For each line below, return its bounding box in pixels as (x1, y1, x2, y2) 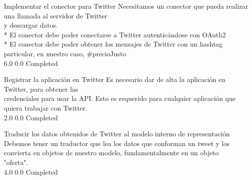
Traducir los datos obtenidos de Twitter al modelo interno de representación (4, 129, 230, 139)
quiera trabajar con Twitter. (4, 102, 88, 113)
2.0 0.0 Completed (4, 112, 58, 122)
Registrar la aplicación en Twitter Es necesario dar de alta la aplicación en (4, 74, 225, 84)
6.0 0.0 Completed (4, 58, 58, 68)
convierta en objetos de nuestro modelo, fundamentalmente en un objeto (4, 147, 219, 158)
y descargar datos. (4, 20, 58, 30)
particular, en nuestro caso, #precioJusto (4, 48, 126, 58)
